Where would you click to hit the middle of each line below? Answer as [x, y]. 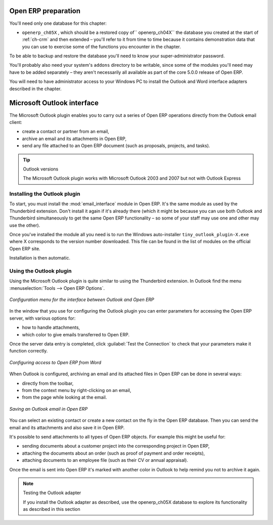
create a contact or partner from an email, [66, 132]
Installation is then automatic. [40, 258]
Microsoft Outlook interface [54, 103]
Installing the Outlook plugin [45, 194]
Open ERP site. [25, 248]
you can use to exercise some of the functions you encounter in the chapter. [102, 47]
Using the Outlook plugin [40, 271]
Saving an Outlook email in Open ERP [49, 409]
